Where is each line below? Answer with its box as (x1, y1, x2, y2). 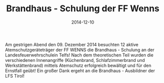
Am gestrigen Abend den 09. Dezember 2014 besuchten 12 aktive (5, 41, 139, 47)
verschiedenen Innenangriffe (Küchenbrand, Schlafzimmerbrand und (5, 57, 145, 63)
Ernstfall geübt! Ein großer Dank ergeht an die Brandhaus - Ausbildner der (5, 67, 155, 74)
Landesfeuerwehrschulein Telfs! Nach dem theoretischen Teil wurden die (5, 52, 154, 58)
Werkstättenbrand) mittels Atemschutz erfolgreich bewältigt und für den (5, 62, 152, 68)
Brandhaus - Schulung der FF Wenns (6, 3, 160, 14)
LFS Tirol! (5, 73, 25, 79)
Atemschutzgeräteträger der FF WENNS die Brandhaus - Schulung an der (5, 47, 155, 53)
